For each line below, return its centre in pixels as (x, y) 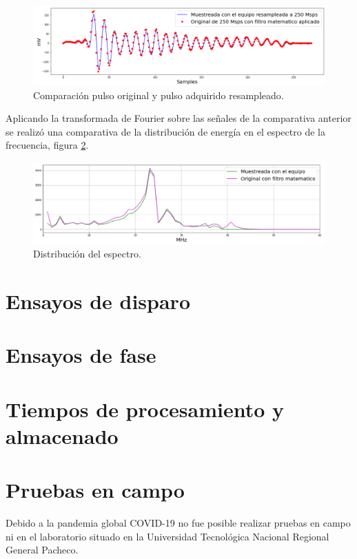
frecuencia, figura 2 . (47, 145)
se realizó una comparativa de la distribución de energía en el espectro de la (165, 131)
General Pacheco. (42, 550)
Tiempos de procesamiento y (145, 409)
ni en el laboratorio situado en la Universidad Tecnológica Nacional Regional (167, 536)
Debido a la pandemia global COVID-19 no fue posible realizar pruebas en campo (178, 523)
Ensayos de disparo (98, 300)
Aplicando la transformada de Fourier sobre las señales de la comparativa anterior (178, 118)
